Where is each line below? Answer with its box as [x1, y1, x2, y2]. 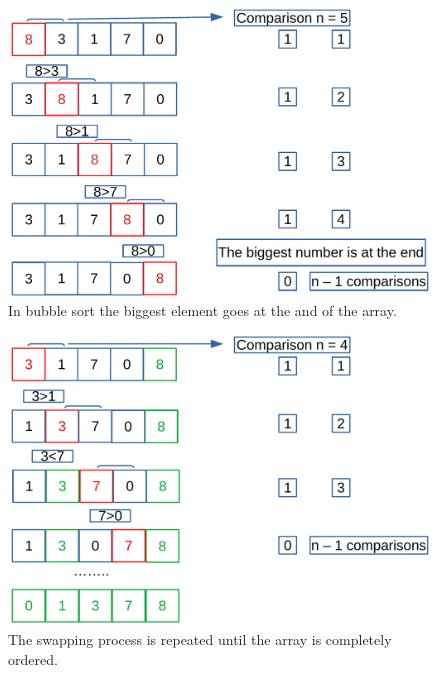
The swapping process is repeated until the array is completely [8, 629, 392, 650]
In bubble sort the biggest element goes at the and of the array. [8, 300, 397, 321]
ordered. [8, 648, 58, 669]
